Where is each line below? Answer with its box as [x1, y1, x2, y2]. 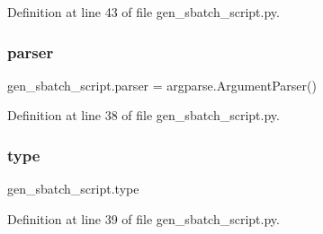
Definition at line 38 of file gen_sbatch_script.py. [7, 106, 280, 125]
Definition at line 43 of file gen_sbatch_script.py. [7, 3, 280, 21]
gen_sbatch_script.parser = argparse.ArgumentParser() [7, 75, 317, 94]
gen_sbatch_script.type [7, 179, 139, 198]
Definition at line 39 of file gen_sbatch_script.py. [7, 209, 280, 228]
